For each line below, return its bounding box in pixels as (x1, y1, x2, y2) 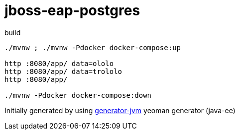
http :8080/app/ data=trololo (4, 67, 122, 75)
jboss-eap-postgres (4, 2, 140, 19)
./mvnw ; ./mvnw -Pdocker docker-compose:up (4, 43, 181, 52)
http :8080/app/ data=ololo (4, 59, 114, 67)
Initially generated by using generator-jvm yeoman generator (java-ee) (4, 106, 236, 115)
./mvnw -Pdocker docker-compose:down (4, 91, 152, 99)
